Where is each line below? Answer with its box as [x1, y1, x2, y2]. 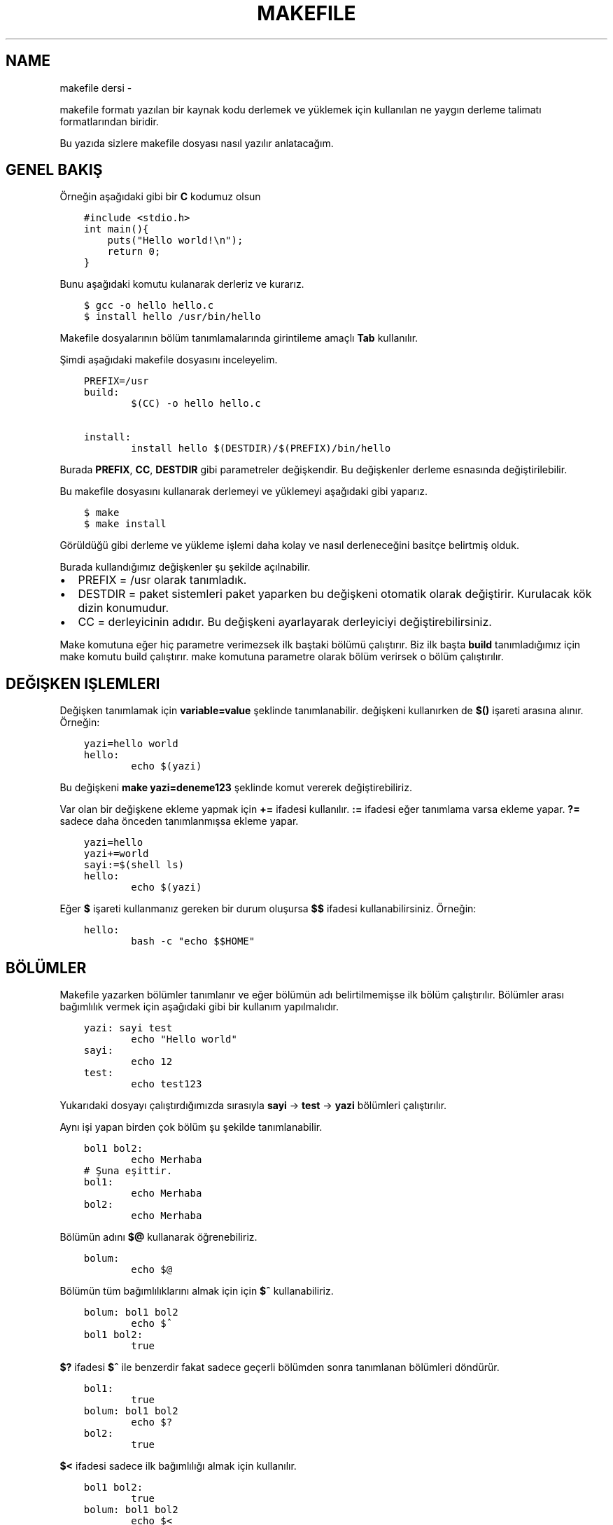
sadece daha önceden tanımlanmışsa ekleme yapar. [59, 815, 299, 828]
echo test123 [131, 1078, 202, 1090]
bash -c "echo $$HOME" [131, 935, 255, 947]
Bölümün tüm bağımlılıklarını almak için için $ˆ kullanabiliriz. [59, 1285, 334, 1297]
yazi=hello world [83, 738, 178, 750]
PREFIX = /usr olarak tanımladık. [78, 573, 247, 587]
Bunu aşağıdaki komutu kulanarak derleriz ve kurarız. [59, 278, 304, 291]
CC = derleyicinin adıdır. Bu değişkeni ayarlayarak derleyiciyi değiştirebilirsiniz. [78, 615, 492, 629]
